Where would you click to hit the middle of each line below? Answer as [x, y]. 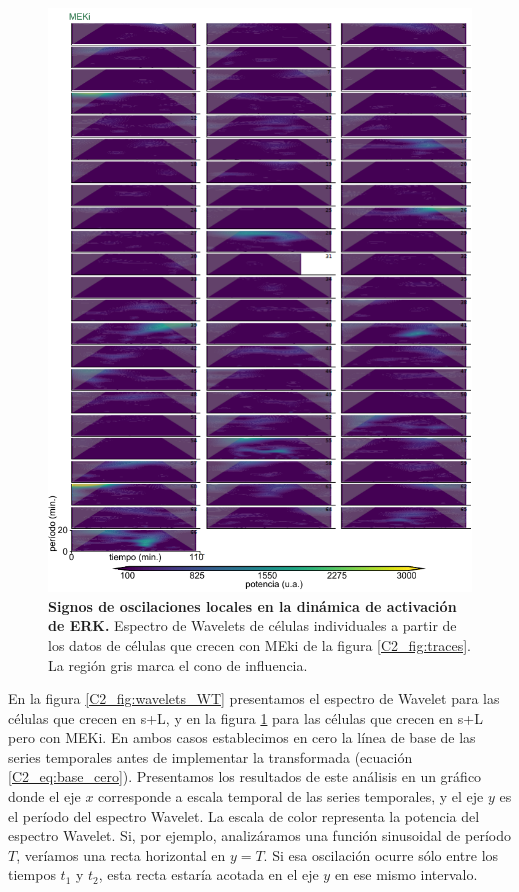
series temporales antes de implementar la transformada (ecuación [210, 756]
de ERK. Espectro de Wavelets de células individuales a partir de [252, 625]
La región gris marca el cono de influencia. [178, 664]
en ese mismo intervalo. [406, 874]
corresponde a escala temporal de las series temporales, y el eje [291, 796]
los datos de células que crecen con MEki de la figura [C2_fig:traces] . [259, 644]
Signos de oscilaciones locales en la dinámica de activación [252, 605]
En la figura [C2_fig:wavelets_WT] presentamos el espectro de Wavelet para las [254, 698]
